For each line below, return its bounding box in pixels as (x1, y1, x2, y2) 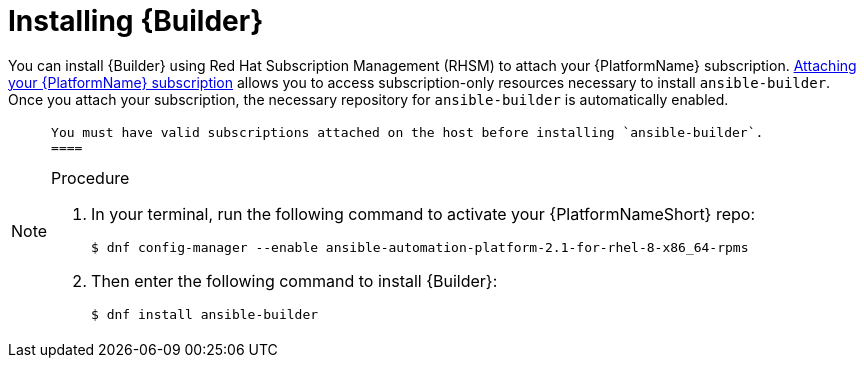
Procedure (51, 167, 130, 188)
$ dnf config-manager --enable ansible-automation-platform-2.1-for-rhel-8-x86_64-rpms (91, 239, 749, 255)
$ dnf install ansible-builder (91, 306, 319, 322)
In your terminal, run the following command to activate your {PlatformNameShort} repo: (91, 203, 756, 224)
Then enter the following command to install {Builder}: (91, 270, 498, 291)
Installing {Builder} (8, 4, 264, 38)
